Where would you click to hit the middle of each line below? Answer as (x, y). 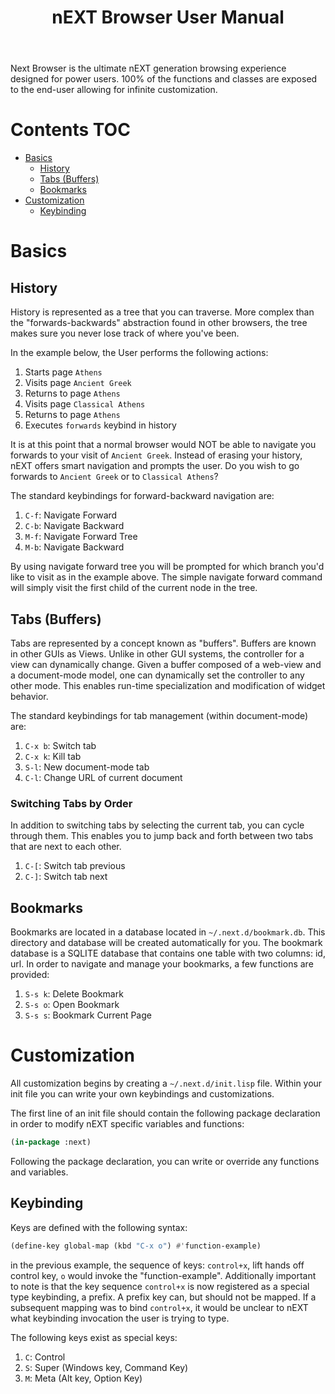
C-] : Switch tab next (66, 877)
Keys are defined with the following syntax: (99, 1227)
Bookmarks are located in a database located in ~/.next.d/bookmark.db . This (168, 932)
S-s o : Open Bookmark (72, 1005)
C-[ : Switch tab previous (75, 866)
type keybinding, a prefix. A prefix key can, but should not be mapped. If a (163, 1297)
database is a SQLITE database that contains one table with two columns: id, (168, 953)
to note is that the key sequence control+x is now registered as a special (160, 1286)
